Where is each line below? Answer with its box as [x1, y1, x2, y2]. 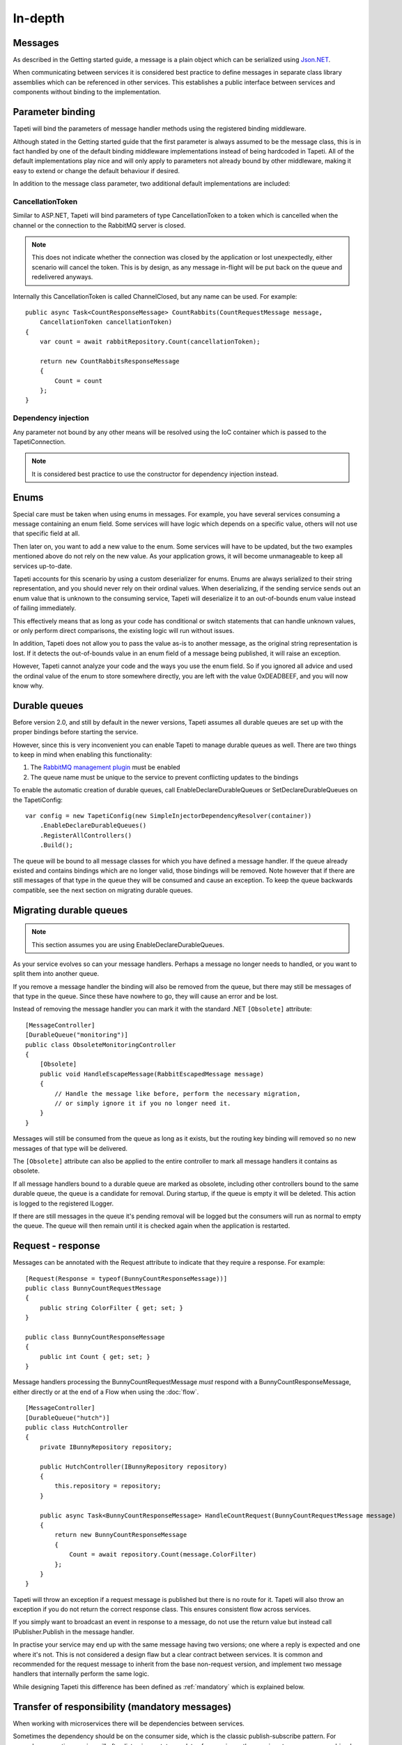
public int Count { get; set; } [39, 1353, 150, 1360]
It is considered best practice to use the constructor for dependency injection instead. [31, 470, 279, 478]
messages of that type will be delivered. [13, 1144, 128, 1152]
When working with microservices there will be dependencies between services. [13, 1719, 245, 1728]
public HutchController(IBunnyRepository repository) [39, 1462, 228, 1471]
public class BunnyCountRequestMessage [25, 1284, 162, 1292]
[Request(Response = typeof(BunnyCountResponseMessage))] [25, 1275, 228, 1282]
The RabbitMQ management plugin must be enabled [30, 763, 180, 771]
